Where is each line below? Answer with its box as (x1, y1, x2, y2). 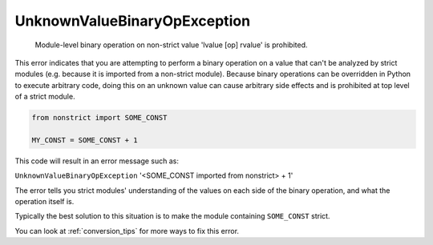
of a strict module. (14, 92, 75, 102)
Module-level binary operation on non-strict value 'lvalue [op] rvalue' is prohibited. (34, 40, 308, 50)
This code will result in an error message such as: (14, 156, 180, 166)
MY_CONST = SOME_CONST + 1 (31, 135, 138, 144)
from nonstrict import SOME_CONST (31, 113, 168, 122)
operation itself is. (14, 197, 75, 207)
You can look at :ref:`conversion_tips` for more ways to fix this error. (14, 226, 240, 235)
